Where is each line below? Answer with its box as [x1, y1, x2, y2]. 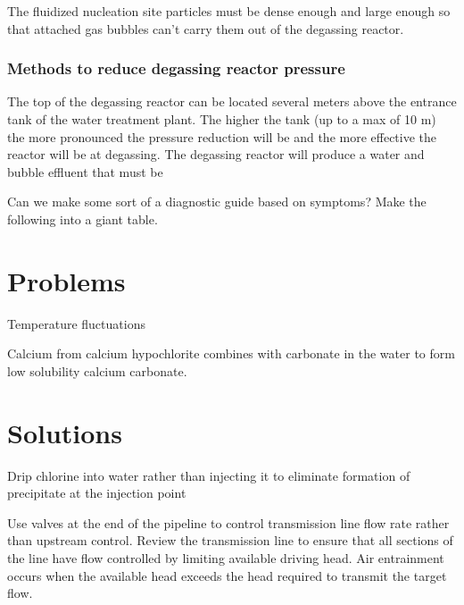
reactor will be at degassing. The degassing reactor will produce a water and [7, 145, 425, 164]
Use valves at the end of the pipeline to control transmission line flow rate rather [7, 513, 450, 532]
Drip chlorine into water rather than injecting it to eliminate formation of [7, 466, 410, 484]
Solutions [7, 414, 122, 450]
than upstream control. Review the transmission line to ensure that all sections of [7, 531, 453, 550]
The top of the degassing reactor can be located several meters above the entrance [7, 92, 457, 111]
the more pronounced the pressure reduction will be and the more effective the [7, 127, 437, 146]
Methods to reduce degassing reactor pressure [7, 57, 345, 80]
